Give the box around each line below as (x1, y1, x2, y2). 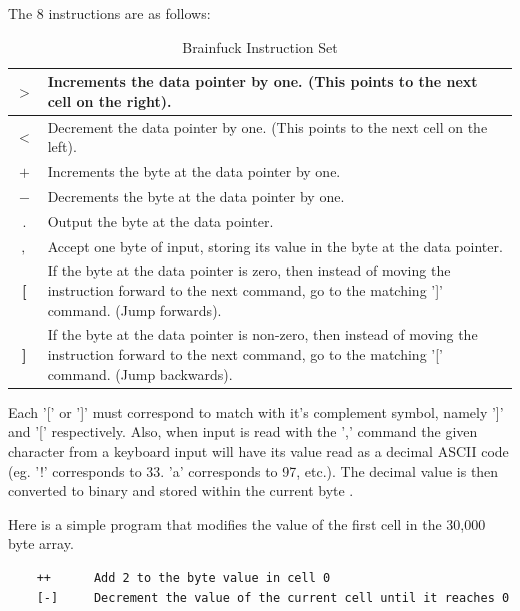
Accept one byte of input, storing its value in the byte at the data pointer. (47, 235, 503, 256)
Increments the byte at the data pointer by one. (47, 161, 341, 182)
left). (47, 136, 77, 157)
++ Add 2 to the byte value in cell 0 (36, 570, 331, 585)
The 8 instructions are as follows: (8, 3, 211, 23)
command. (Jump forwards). (47, 299, 222, 320)
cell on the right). (47, 90, 172, 111)
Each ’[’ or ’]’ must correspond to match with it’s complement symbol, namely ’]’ (8, 401, 504, 422)
